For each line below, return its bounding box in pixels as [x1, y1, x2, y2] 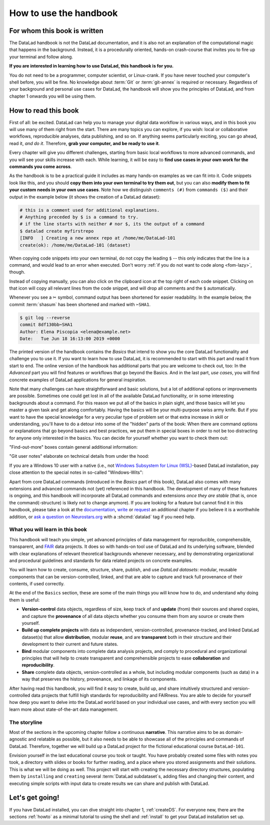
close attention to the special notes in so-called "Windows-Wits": [9, 469, 143, 475]
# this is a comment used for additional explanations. [19, 207, 160, 213]
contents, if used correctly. [9, 581, 65, 587]
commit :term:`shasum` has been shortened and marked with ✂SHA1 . [9, 301, 151, 307]
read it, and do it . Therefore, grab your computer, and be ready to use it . [9, 140, 160, 146]
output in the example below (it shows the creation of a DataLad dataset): [9, 194, 161, 200]
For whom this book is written [9, 27, 103, 35]
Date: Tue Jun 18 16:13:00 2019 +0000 [19, 336, 120, 342]
